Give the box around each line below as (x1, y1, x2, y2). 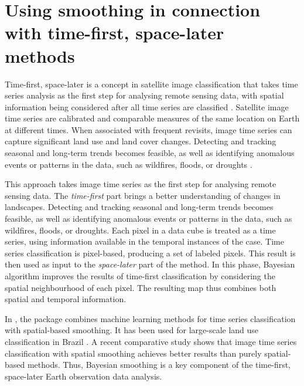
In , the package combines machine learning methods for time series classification (5, 312, 296, 324)
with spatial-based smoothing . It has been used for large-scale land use (5, 324, 259, 336)
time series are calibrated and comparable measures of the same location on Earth (5, 112, 300, 124)
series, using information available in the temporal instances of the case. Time (5, 235, 284, 248)
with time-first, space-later (5, 21, 224, 45)
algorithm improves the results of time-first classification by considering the (5, 270, 275, 282)
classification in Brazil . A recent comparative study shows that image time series (5, 335, 297, 347)
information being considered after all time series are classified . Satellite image (5, 100, 289, 113)
